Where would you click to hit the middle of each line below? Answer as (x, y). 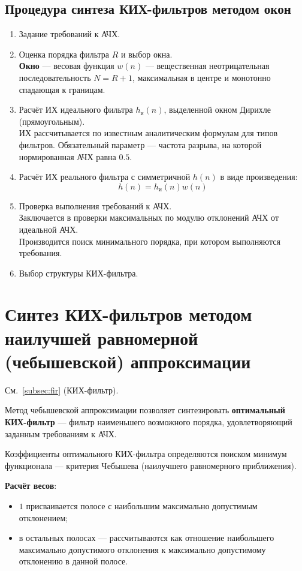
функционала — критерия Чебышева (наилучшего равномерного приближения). (151, 465)
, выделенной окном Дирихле (217, 109)
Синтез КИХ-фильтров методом (129, 314)
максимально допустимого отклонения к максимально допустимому (142, 549)
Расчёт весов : (31, 486)
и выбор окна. (147, 54)
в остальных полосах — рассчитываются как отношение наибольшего (147, 538)
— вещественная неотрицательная (207, 66)
